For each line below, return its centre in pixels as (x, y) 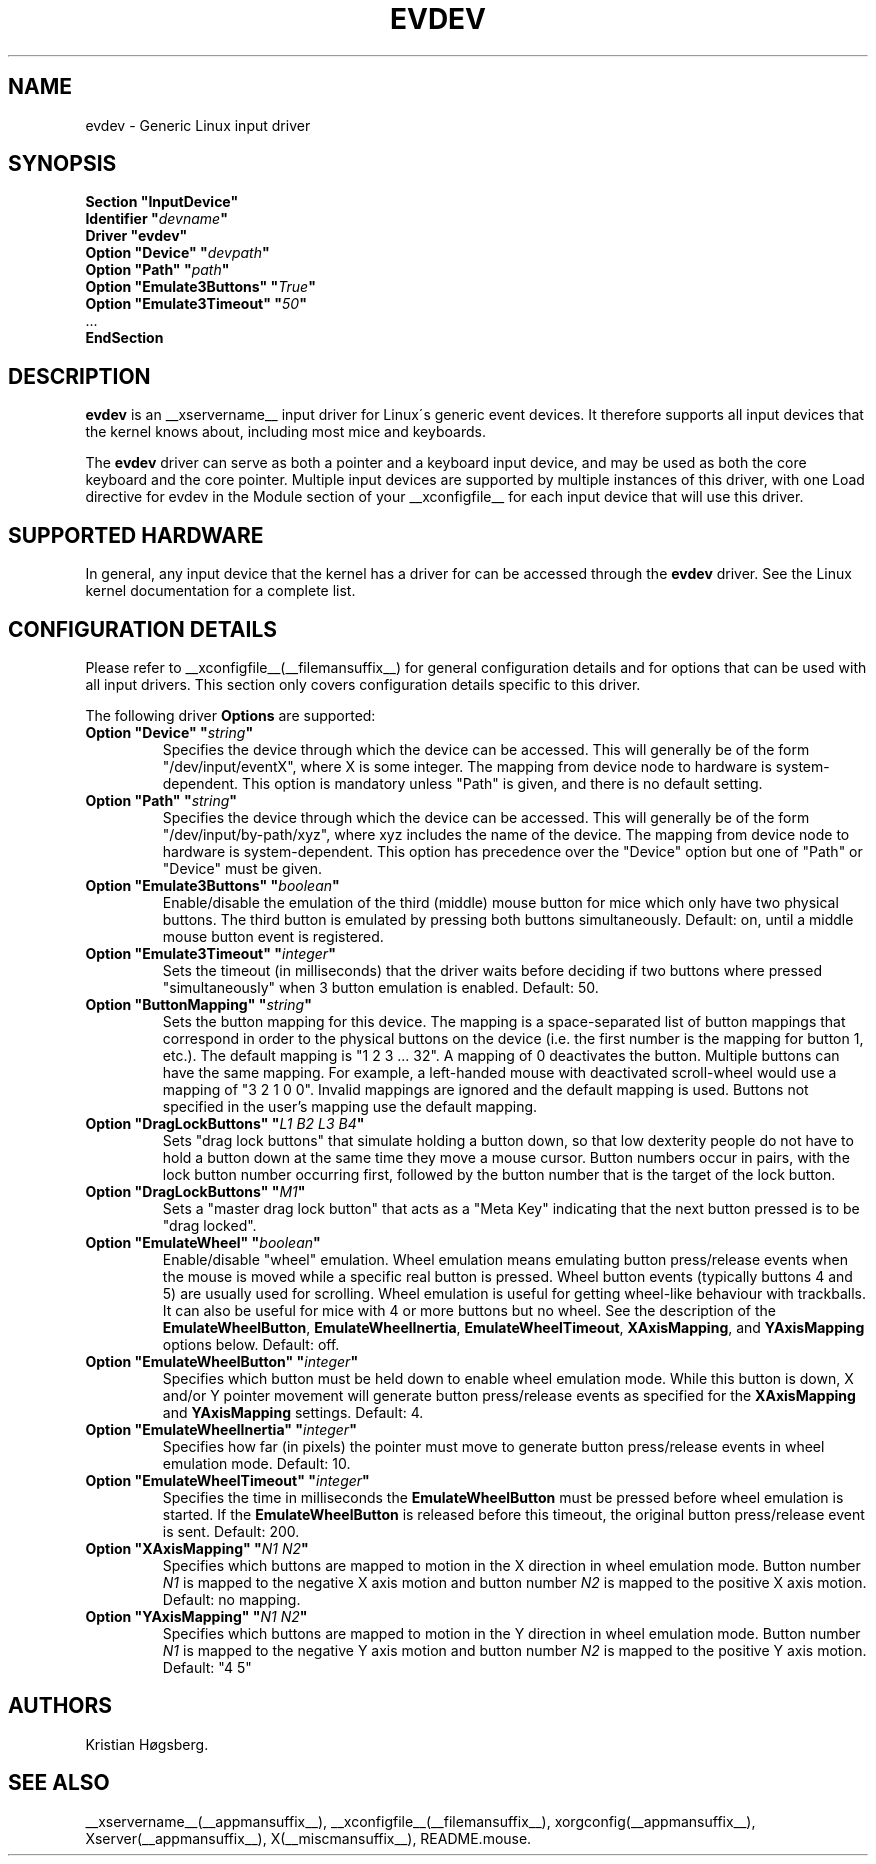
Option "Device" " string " (169, 732)
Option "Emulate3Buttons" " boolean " (212, 885)
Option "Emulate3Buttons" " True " (200, 287)
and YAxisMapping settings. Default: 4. (293, 1412)
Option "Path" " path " (157, 270)
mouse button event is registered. (273, 936)
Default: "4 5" (207, 1667)
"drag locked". (209, 1225)
